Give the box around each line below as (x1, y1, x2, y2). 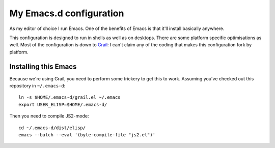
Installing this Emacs (9, 62, 77, 71)
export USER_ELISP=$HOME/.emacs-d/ (18, 102, 107, 107)
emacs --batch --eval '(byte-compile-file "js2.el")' (18, 132, 155, 137)
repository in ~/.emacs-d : (9, 83, 66, 89)
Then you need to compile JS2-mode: (9, 113, 89, 119)
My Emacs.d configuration (9, 8, 124, 19)
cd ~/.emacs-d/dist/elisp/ (18, 125, 86, 131)
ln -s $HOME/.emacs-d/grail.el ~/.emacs (18, 95, 121, 100)
